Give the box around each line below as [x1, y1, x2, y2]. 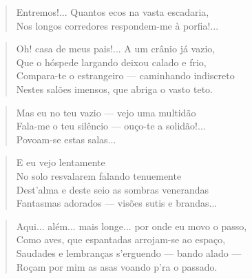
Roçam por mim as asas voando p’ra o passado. [16, 259, 218, 273]
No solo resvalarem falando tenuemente [16, 168, 182, 183]
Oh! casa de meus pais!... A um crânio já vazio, [16, 41, 216, 56]
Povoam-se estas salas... [16, 132, 116, 146]
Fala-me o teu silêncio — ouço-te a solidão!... [16, 118, 206, 133]
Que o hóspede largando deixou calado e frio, [16, 54, 207, 69]
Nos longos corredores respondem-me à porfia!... [16, 18, 219, 32]
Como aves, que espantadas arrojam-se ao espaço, [16, 232, 226, 247]
